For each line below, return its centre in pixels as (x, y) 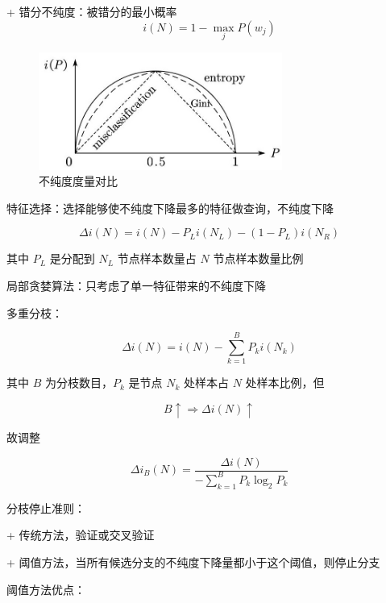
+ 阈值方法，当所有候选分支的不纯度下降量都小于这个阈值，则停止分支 (193, 561)
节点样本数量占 (157, 258)
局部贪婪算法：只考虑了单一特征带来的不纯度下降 (136, 286)
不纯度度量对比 (78, 181)
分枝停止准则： (46, 507)
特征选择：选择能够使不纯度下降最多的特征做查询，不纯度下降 (170, 208)
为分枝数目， (79, 383)
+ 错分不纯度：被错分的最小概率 (92, 11)
